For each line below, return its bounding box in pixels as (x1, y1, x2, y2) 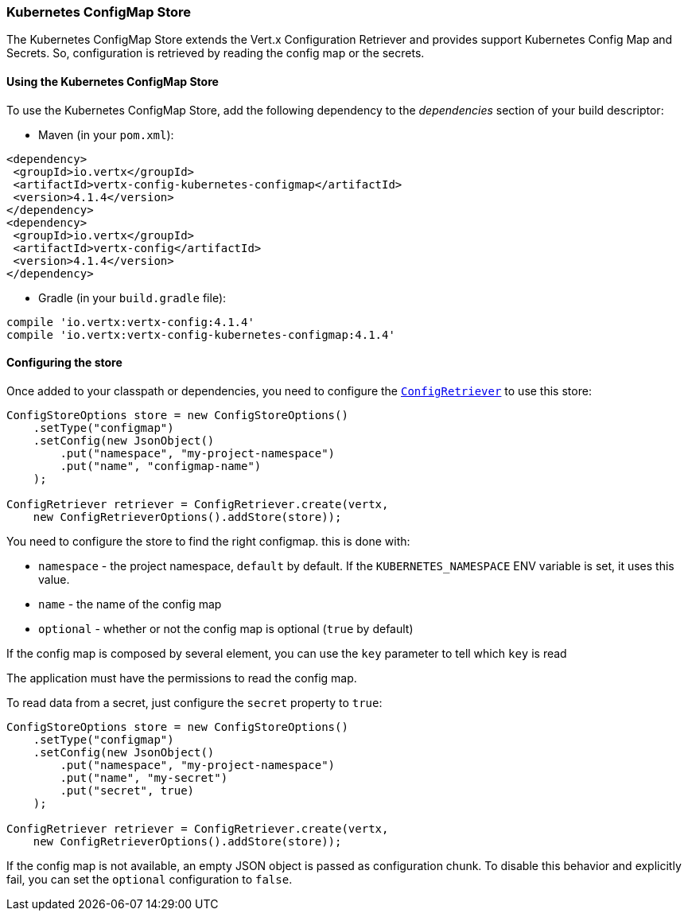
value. (38, 572, 70, 586)
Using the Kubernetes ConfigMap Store (6, 74, 219, 88)
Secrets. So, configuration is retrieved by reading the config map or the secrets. (6, 46, 425, 60)
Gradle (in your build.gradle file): (38, 290, 227, 305)
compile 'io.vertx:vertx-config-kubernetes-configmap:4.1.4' (6, 328, 395, 341)
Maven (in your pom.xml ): (38, 127, 174, 142)
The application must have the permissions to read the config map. (6, 670, 357, 685)
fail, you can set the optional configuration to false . (6, 872, 293, 886)
